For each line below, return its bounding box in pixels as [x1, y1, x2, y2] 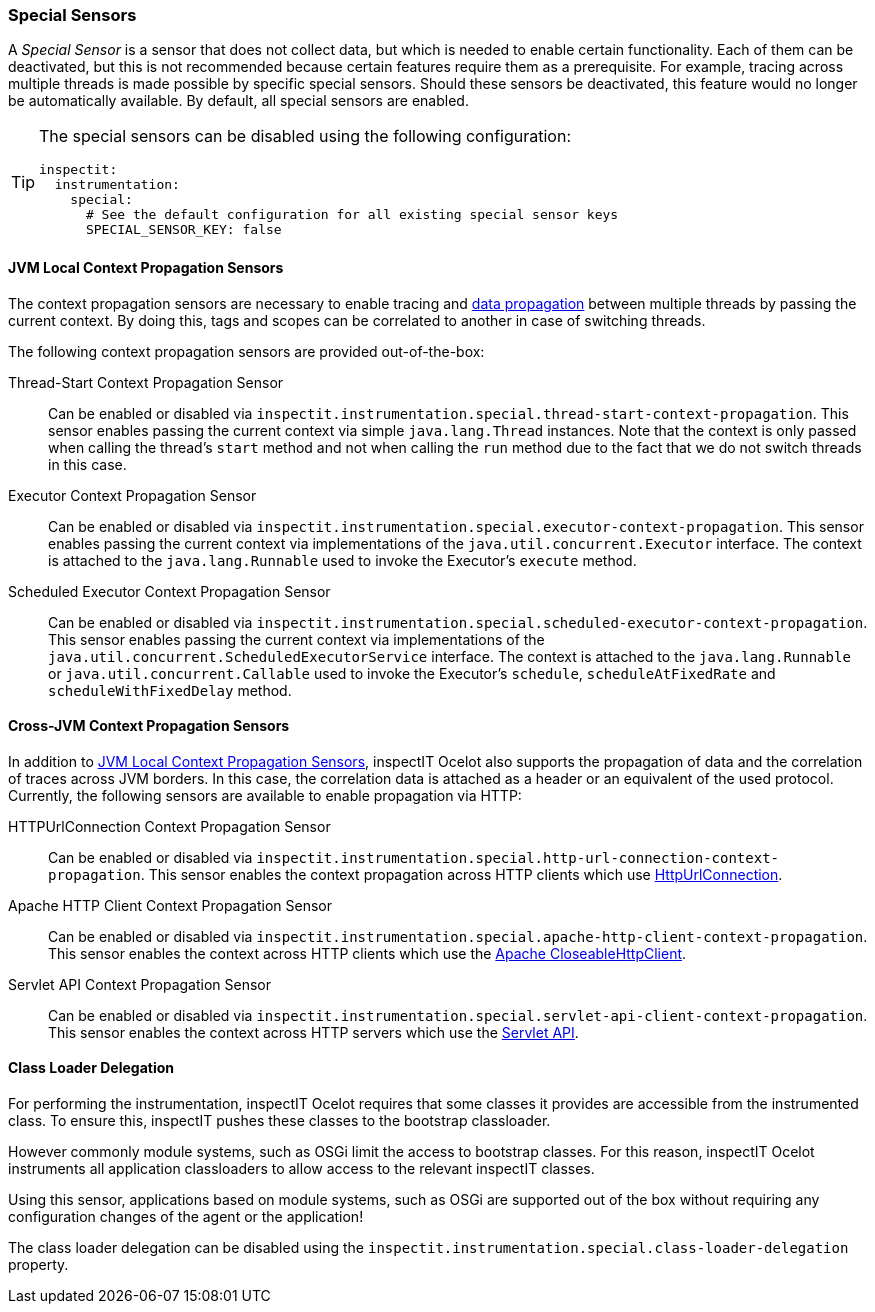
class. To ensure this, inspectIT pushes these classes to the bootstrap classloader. [8, 1112, 551, 1130]
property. [8, 1256, 69, 1274]
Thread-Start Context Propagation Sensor [8, 373, 284, 391]
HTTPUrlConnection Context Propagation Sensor [8, 817, 331, 835]
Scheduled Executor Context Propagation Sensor [8, 582, 331, 600]
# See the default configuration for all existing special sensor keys [85, 207, 619, 223]
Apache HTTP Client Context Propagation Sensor [8, 896, 332, 914]
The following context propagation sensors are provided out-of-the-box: [8, 342, 485, 360]
